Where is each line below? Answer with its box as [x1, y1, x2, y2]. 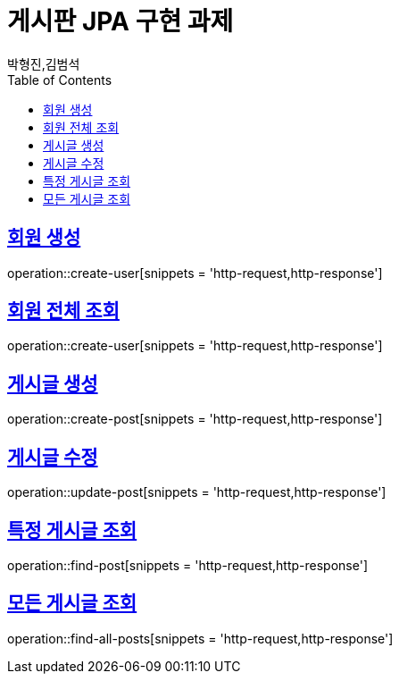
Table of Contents [7, 71, 112, 88]
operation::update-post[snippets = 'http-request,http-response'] [7, 484, 387, 500]
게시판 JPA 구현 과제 [7, 6, 234, 37]
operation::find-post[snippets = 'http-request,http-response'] [7, 557, 368, 573]
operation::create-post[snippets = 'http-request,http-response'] [7, 411, 383, 427]
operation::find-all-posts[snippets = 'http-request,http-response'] [7, 630, 394, 646]
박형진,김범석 [7, 55, 80, 71]
